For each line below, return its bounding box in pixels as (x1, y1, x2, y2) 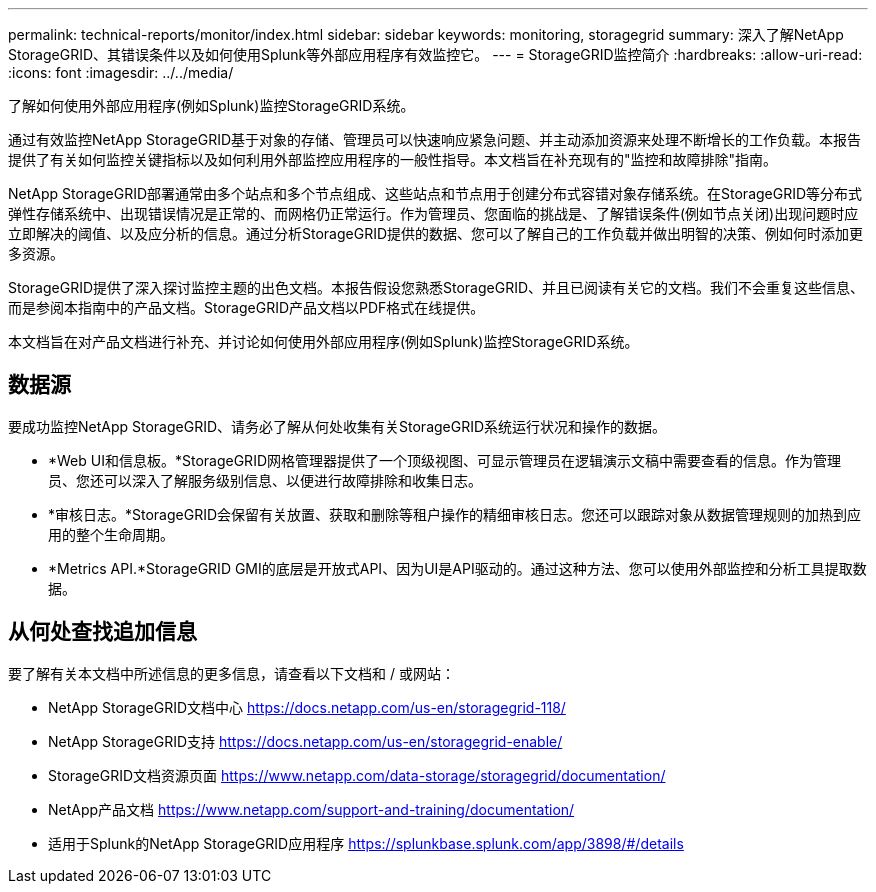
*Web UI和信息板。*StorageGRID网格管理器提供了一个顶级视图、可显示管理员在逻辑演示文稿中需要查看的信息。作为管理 (48, 451, 841, 469)
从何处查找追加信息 (8, 619, 197, 645)
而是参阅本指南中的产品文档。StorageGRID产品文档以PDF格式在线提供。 (8, 299, 485, 316)
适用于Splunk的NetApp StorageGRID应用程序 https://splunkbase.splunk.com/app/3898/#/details (48, 834, 684, 852)
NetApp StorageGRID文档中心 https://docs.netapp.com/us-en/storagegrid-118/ (48, 698, 566, 716)
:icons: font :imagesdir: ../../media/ (8, 64, 234, 81)
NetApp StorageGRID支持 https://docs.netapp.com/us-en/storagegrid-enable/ (48, 732, 563, 750)
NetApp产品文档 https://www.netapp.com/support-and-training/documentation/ (48, 800, 575, 818)
